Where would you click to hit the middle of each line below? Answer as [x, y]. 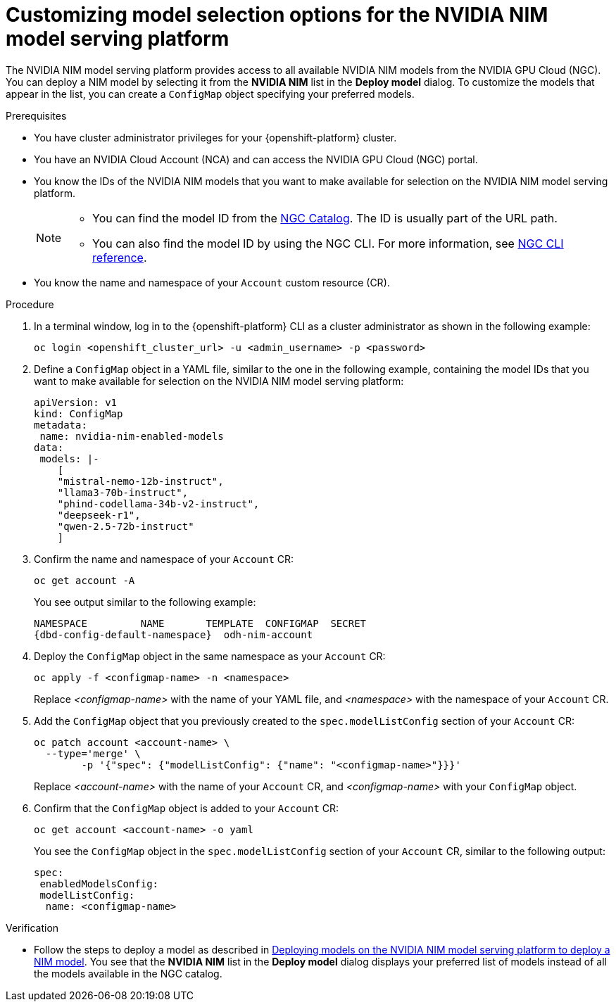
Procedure [30, 304]
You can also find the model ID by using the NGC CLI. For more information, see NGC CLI [328, 243]
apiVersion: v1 [76, 402]
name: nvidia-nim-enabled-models [132, 436]
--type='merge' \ [93, 753]
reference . [120, 257]
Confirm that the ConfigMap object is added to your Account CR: [187, 808]
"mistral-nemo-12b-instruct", [140, 481]
